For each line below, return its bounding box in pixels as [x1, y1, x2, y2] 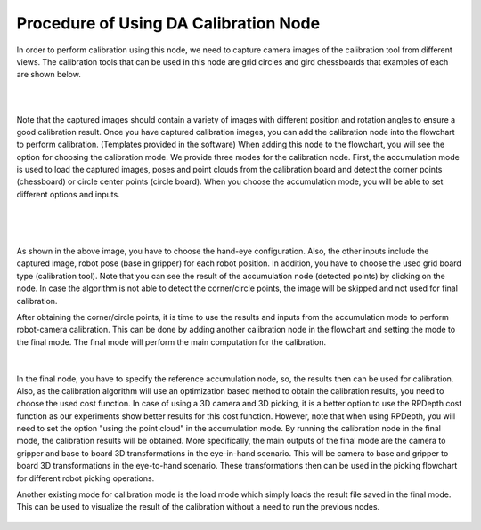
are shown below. [16, 69, 82, 80]
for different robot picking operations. [16, 472, 155, 484]
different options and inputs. [16, 189, 120, 199]
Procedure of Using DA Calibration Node [16, 13, 321, 33]
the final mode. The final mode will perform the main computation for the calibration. [16, 336, 327, 347]
